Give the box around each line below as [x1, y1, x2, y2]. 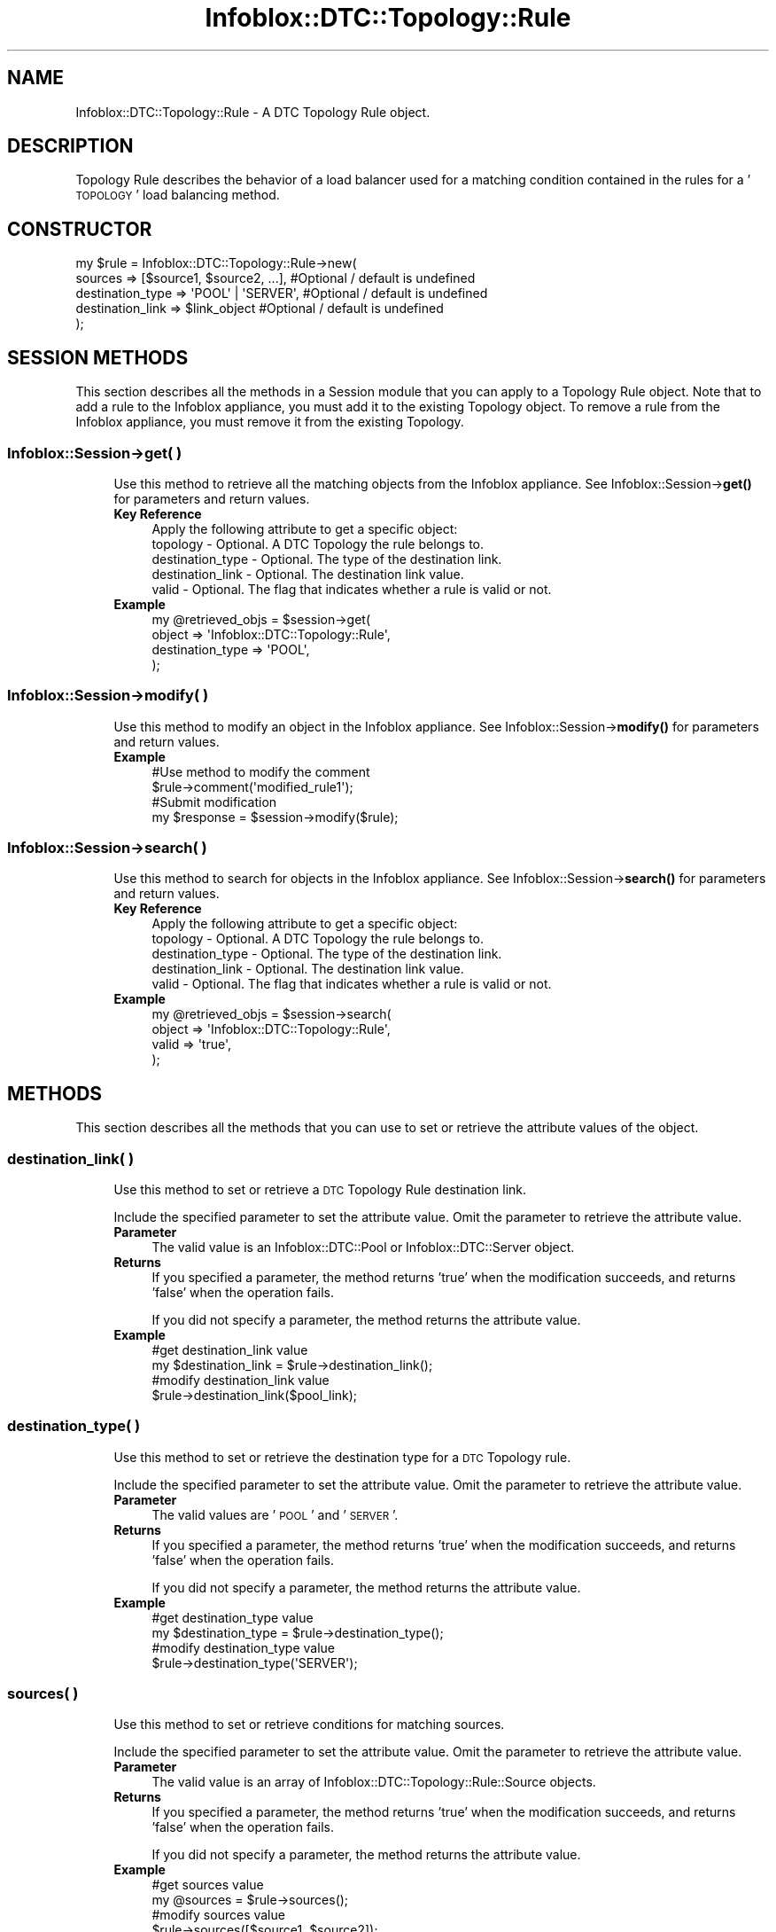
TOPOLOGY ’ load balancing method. [75, 187, 280, 203]
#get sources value [151, 1877, 264, 1893]
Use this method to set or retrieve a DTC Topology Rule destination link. [113, 1181, 527, 1197]
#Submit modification [151, 794, 277, 810]
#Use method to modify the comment [151, 763, 370, 779]
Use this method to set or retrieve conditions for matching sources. [113, 1717, 505, 1733]
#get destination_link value [151, 1341, 308, 1357]
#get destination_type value [151, 1609, 314, 1625]
